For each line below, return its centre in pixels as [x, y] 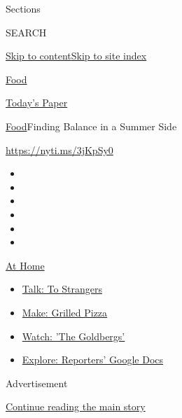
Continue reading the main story [76, 406]
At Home [25, 265]
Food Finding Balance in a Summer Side [91, 126]
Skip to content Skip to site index [76, 56]
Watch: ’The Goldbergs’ [73, 336]
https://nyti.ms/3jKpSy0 [59, 149]
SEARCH [26, 32]
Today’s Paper [37, 103]
